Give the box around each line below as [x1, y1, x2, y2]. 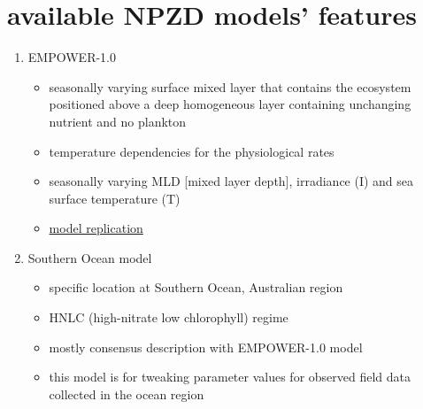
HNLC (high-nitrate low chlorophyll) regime [49, 308, 288, 327]
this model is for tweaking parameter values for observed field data [49, 367, 411, 386]
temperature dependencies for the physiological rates [49, 142, 335, 160]
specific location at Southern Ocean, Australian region [49, 278, 343, 297]
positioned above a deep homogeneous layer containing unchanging [49, 95, 411, 113]
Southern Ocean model [27, 248, 152, 266]
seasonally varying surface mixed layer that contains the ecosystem [49, 77, 411, 96]
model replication [49, 219, 143, 237]
